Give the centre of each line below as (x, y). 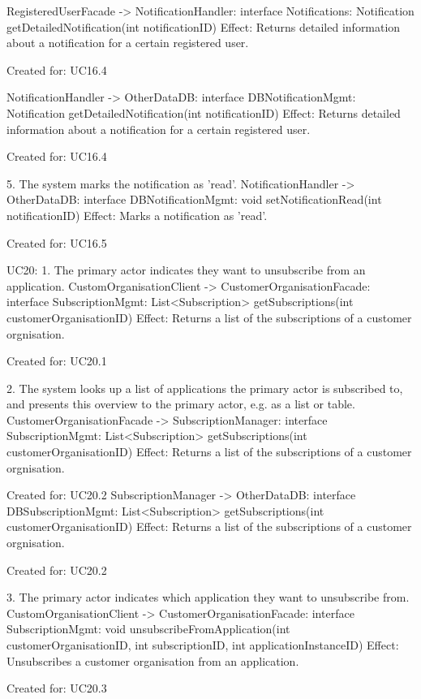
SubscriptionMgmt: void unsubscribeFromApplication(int (148, 629)
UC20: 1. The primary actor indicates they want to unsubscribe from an (186, 270)
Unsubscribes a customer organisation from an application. (153, 660)
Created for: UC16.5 (57, 242)
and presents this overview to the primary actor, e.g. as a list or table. (181, 404)
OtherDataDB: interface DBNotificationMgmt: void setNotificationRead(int (194, 199)
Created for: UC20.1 (57, 361)
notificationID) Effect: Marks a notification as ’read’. (137, 215)
